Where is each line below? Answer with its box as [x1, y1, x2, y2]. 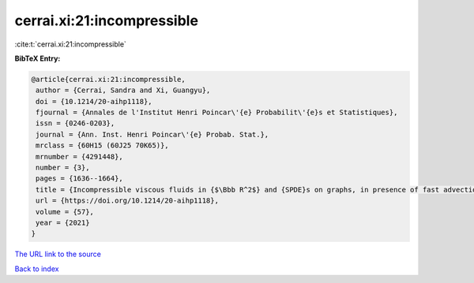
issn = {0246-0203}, [36, 119, 115, 128]
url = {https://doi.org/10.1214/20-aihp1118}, [36, 196, 219, 205]
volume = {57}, [36, 207, 95, 216]
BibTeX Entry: [14, 54, 61, 63]
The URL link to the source [14, 249, 102, 259]
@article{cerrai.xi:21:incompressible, [31, 75, 186, 84]
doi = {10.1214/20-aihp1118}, [36, 97, 153, 106]
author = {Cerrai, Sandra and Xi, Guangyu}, [36, 86, 211, 95]
